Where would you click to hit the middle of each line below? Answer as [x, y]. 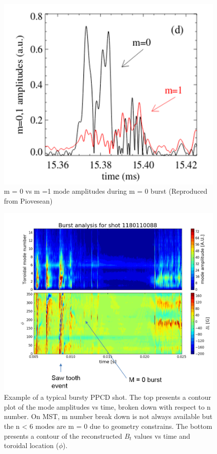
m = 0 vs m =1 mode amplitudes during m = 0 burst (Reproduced [106, 191]
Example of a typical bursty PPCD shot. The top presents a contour [108, 397]
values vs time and [162, 436]
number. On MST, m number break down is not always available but [108, 416]
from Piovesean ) [28, 201]
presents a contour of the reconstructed [63, 436]
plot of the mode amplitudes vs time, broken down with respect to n [108, 406]
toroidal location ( [31, 445]
